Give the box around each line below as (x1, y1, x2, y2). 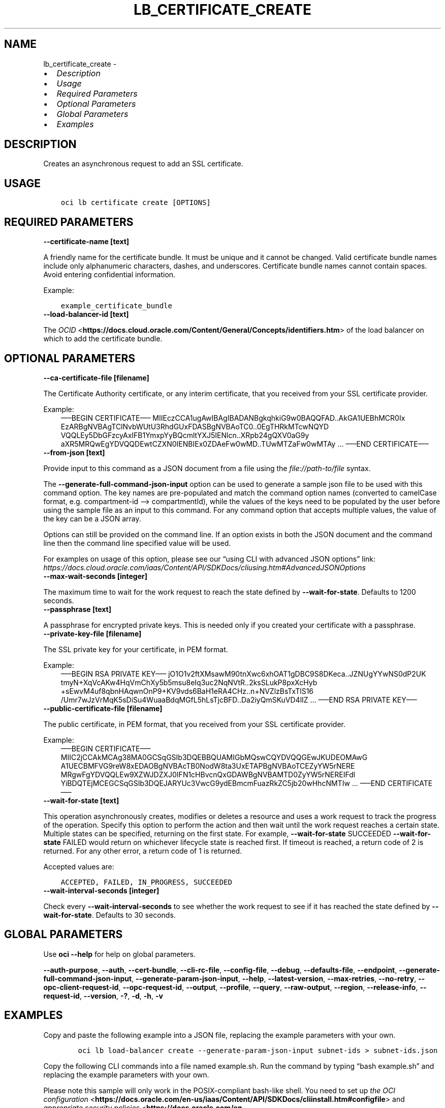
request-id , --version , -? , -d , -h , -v (43, 991, 163, 1000)
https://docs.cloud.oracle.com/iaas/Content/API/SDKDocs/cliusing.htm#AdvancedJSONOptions (43, 563, 366, 572)
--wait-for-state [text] (43, 796, 119, 805)
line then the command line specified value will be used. (43, 538, 231, 547)
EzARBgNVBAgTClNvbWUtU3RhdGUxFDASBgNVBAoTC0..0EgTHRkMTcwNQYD (60, 422, 329, 431)
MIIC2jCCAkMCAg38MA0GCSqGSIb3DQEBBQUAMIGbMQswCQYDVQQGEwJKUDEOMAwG (60, 752, 368, 762)
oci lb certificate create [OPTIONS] (60, 198, 211, 207)
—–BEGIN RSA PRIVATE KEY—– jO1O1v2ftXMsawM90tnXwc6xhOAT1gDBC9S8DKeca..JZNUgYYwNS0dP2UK (60, 669, 426, 678)
